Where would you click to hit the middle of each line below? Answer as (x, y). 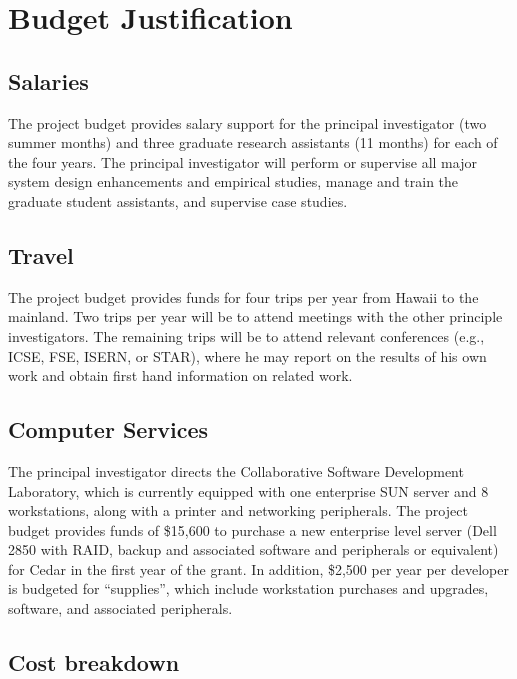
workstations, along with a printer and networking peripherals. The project (238, 510)
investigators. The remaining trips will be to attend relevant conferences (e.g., (246, 335)
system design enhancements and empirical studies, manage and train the (233, 181)
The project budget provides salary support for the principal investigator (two (247, 122)
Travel (41, 254)
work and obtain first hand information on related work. (180, 375)
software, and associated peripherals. (120, 608)
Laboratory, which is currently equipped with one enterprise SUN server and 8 (248, 490)
